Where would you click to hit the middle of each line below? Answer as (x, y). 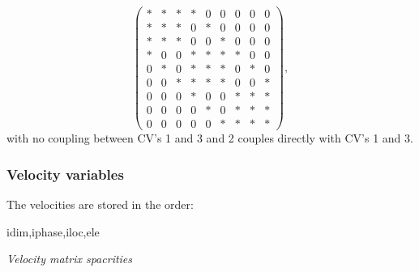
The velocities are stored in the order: (100, 204)
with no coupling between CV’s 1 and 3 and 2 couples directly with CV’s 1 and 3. (210, 138)
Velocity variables (65, 174)
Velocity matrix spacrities (70, 259)
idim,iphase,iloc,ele (53, 231)
